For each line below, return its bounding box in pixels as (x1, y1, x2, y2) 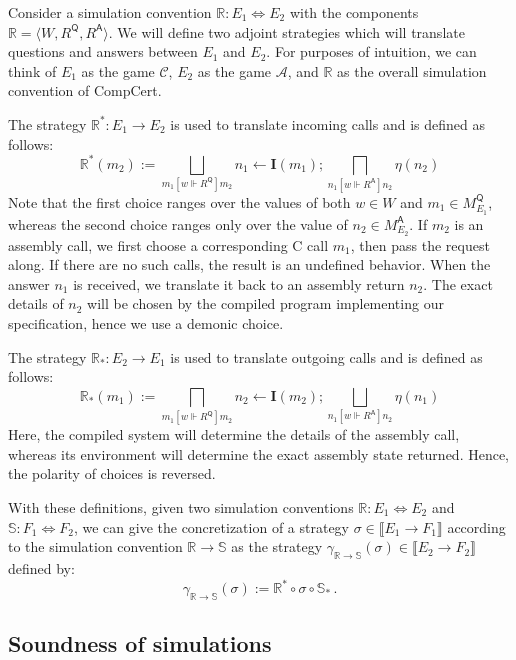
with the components (289, 2, 419, 22)
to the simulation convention (8, 536, 183, 557)
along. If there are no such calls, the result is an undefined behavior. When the (8, 254, 491, 275)
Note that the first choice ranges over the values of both (8, 191, 351, 212)
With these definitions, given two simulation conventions (8, 496, 354, 517)
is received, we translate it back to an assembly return (73, 273, 405, 294)
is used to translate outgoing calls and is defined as (170, 346, 483, 367)
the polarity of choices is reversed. (8, 463, 216, 484)
